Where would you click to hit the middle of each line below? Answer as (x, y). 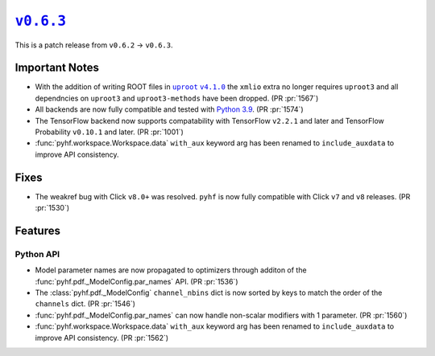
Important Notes (57, 68)
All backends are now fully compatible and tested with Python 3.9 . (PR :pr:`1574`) (169, 109)
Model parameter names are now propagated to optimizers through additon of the (171, 270)
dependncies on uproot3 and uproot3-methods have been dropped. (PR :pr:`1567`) (177, 98)
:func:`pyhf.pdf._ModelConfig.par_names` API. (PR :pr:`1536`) (137, 281)
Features (37, 230)
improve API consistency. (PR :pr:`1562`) (102, 338)
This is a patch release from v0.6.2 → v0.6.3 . (94, 45)
